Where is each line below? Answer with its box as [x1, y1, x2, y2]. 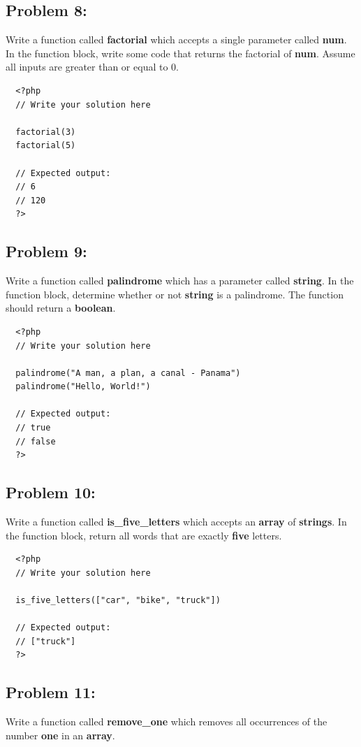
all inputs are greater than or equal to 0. [6, 59, 179, 74]
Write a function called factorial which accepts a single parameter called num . [6, 32, 347, 47]
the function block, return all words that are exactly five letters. [6, 528, 282, 542]
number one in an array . [6, 727, 115, 742]
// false [15, 436, 56, 447]
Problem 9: [6, 240, 87, 262]
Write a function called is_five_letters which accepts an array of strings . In [6, 514, 347, 529]
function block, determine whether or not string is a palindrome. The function [6, 287, 344, 301]
